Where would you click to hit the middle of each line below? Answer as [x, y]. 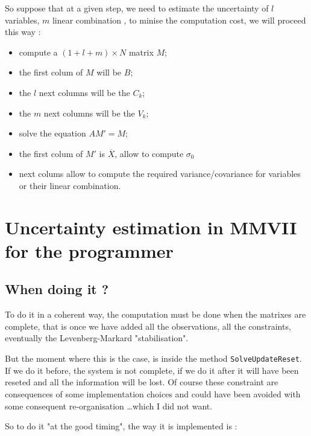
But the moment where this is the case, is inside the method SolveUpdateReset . [153, 358]
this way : [23, 32]
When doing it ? [57, 289]
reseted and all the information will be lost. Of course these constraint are [142, 382]
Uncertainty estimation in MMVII [151, 227]
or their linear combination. [70, 185]
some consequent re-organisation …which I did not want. [109, 406]
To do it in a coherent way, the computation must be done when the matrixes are [155, 314]
